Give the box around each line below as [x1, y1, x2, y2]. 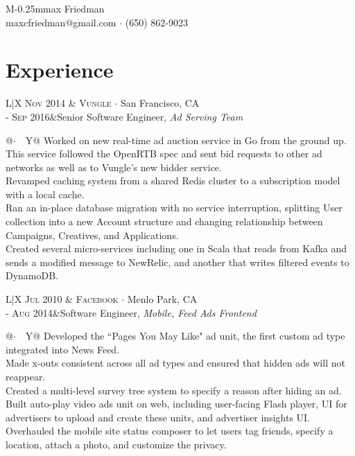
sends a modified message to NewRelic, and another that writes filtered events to [6, 254, 349, 269]
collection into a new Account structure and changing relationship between [6, 214, 323, 229]
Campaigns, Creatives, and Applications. [6, 227, 179, 242]
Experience [6, 55, 114, 84]
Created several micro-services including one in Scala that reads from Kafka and [6, 241, 347, 256]
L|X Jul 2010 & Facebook [6, 292, 119, 306]
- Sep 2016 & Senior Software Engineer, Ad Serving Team [6, 109, 243, 123]
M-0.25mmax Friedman [6, 1, 105, 15]
